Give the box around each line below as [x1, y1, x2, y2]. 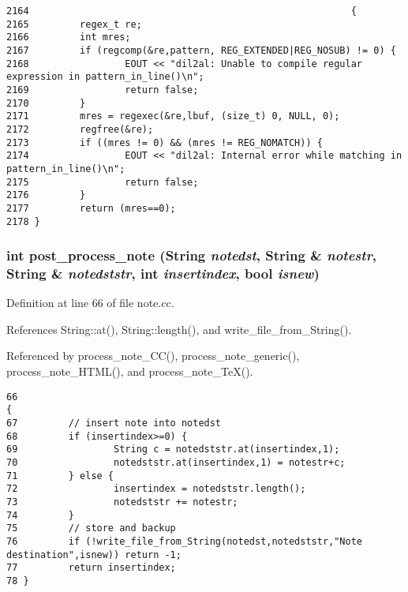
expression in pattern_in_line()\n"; [6, 71, 204, 83]
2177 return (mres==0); [6, 202, 176, 214]
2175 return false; [6, 176, 199, 188]
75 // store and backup [6, 523, 176, 534]
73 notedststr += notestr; [6, 496, 238, 508]
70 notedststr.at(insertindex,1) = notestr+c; [6, 456, 346, 468]
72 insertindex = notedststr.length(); [6, 483, 306, 495]
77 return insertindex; [6, 562, 176, 574]
